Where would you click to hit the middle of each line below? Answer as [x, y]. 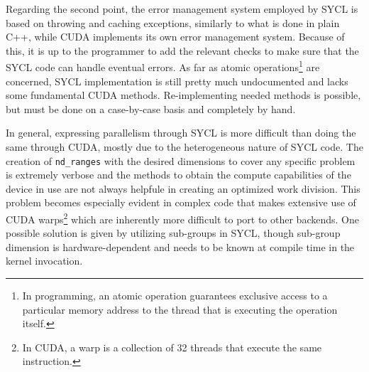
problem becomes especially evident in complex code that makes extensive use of [181, 202]
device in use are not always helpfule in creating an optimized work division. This [183, 188]
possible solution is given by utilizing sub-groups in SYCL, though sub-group [173, 233]
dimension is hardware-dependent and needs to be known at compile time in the [180, 246]
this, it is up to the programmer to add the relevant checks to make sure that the [182, 50]
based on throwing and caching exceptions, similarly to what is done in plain [173, 22]
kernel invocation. [44, 261]
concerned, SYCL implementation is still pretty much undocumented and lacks [177, 81]
